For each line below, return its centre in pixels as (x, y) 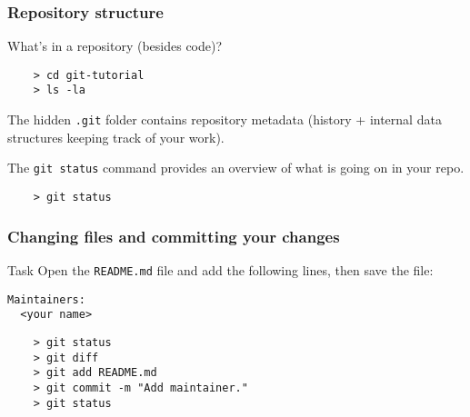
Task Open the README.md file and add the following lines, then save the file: (220, 269)
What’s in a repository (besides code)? (115, 46)
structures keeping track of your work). (116, 137)
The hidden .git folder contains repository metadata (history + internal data (225, 119)
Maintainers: (46, 299)
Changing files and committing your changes (174, 236)
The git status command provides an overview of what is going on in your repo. (236, 168)
